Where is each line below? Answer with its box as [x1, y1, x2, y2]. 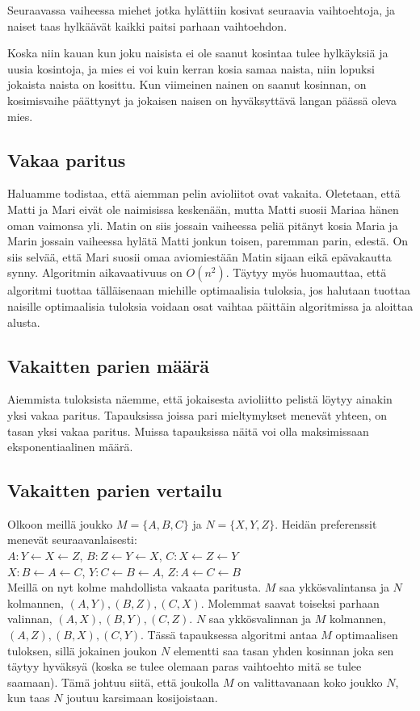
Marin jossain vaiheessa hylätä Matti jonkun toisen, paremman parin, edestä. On [7, 232, 409, 249]
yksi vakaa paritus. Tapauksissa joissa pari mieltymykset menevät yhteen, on [7, 406, 388, 423]
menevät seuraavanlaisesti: [7, 531, 137, 548]
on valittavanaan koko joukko [237, 673, 383, 690]
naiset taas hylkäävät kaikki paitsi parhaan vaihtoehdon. [7, 17, 288, 34]
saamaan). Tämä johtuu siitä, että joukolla [7, 673, 220, 690]
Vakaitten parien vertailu [7, 478, 222, 503]
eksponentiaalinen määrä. [7, 438, 133, 455]
